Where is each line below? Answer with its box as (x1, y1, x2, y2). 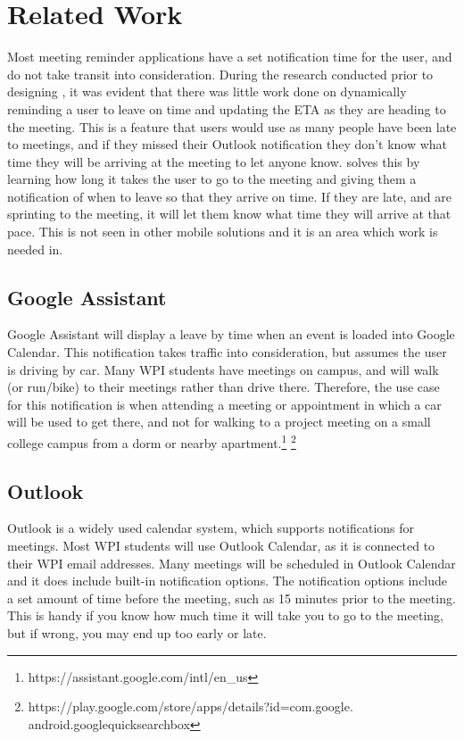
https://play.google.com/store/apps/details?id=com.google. (28, 697, 353, 716)
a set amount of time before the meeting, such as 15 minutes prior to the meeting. (7, 588, 456, 607)
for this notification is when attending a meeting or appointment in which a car (7, 394, 442, 413)
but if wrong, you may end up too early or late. (7, 624, 267, 643)
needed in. (7, 239, 63, 258)
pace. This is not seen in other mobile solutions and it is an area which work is (7, 222, 438, 241)
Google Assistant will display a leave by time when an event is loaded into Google (7, 325, 455, 344)
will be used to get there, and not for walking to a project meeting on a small (7, 412, 431, 431)
